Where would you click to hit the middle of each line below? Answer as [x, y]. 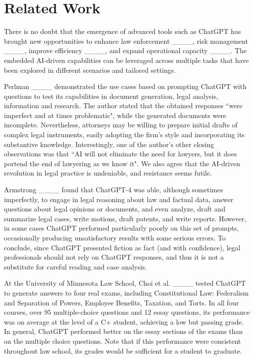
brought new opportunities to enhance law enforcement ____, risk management [126, 41]
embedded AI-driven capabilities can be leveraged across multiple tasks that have [127, 60]
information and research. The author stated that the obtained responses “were [123, 105]
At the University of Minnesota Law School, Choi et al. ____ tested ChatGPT [125, 283]
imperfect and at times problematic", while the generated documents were [115, 115]
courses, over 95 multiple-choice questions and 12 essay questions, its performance [127, 312]
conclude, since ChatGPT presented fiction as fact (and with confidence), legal [122, 247]
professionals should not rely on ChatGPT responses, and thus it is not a [114, 257]
